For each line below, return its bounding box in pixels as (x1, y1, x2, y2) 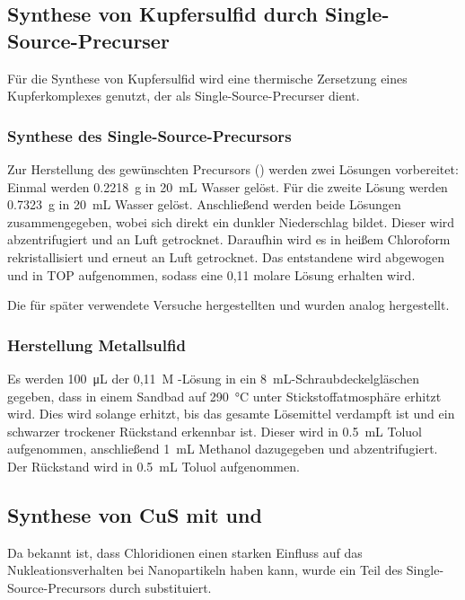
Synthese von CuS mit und (7, 500, 262, 528)
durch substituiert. (110, 578, 212, 596)
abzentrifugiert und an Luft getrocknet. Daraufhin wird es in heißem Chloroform (7, 230, 451, 249)
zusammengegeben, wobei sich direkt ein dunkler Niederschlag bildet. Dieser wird (7, 212, 455, 231)
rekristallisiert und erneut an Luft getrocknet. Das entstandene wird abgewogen (7, 247, 445, 266)
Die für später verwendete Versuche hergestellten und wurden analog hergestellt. (7, 296, 450, 314)
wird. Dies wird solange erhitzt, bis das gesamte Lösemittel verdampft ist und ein (7, 404, 455, 423)
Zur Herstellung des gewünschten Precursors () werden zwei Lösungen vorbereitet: (7, 160, 459, 178)
